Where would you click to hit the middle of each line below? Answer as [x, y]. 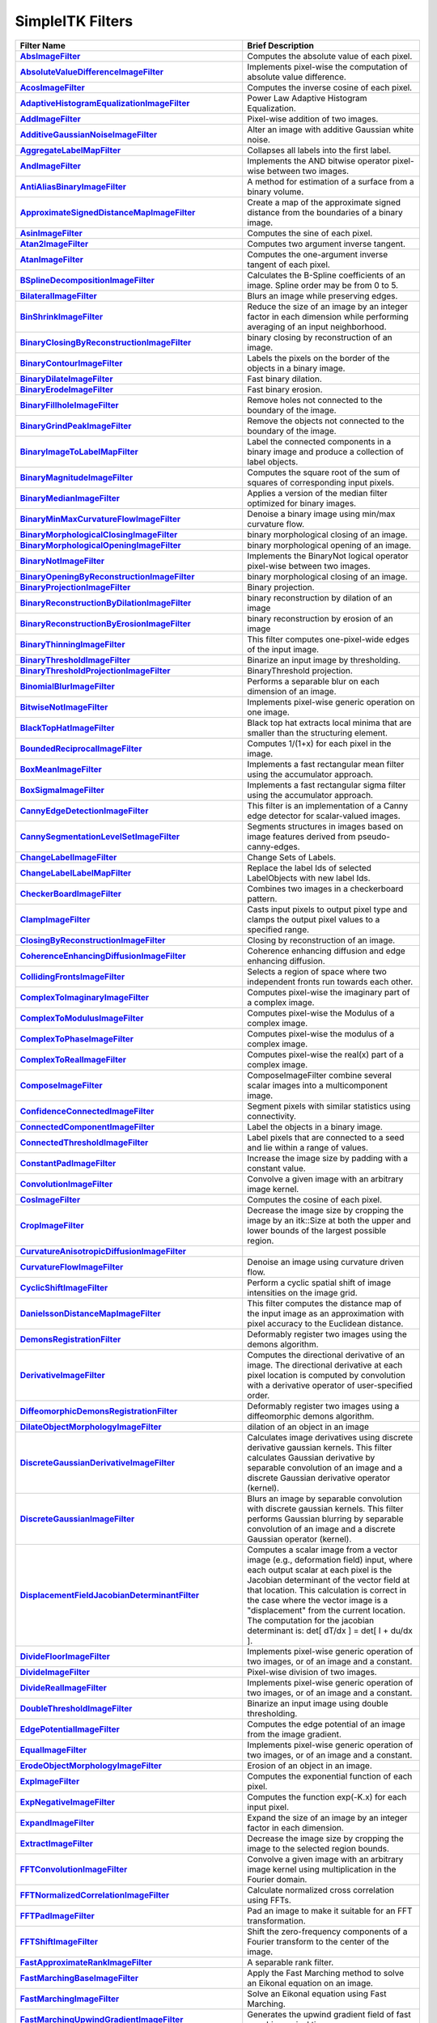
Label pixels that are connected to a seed [326, 1137]
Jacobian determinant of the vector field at [329, 1580]
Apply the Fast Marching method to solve [326, 1973]
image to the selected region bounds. [318, 1848]
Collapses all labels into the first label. [319, 150]
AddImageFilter [50, 119]
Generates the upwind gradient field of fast [329, 2014]
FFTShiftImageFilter [59, 1941]
